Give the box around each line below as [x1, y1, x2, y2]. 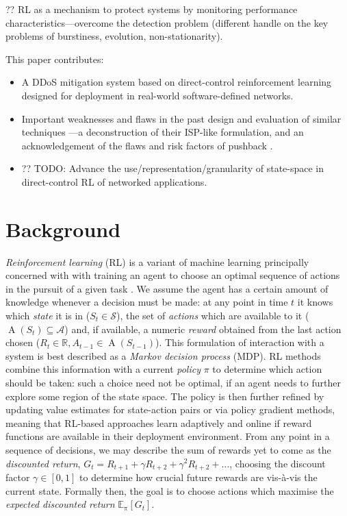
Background [5, 214, 121, 243]
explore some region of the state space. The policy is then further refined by [5, 389, 324, 403]
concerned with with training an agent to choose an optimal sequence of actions [5, 268, 340, 282]
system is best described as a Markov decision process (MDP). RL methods [5, 348, 321, 363]
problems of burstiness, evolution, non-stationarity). [5, 29, 223, 43]
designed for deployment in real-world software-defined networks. [21, 88, 294, 102]
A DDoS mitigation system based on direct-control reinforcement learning [21, 75, 332, 89]
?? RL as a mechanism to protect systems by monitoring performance [5, 2, 298, 16]
